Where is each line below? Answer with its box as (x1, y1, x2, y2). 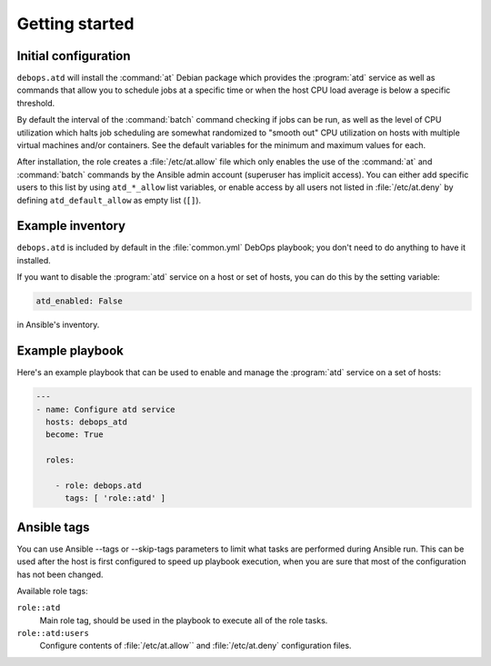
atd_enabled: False (35, 296, 123, 306)
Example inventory (16, 218, 126, 234)
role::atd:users (16, 628, 90, 639)
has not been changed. (16, 569, 104, 580)
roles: (45, 455, 75, 465)
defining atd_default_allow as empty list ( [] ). (16, 194, 202, 205)
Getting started (16, 14, 135, 34)
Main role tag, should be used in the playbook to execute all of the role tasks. (39, 614, 328, 626)
